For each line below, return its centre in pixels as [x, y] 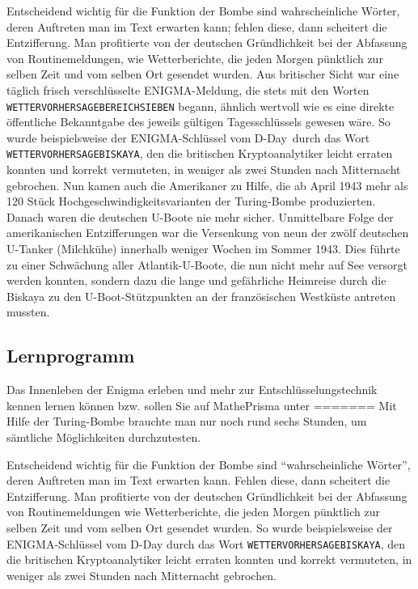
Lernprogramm [71, 356]
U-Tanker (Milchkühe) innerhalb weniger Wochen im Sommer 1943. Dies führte [203, 249]
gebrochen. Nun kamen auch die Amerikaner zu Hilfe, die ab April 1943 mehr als [207, 185]
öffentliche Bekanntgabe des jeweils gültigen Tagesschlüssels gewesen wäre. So [198, 122]
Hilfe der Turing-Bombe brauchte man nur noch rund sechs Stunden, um [187, 421]
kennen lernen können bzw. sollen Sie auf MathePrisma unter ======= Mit [202, 405]
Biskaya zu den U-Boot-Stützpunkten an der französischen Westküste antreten [201, 296]
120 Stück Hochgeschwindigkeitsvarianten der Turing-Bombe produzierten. [191, 201]
